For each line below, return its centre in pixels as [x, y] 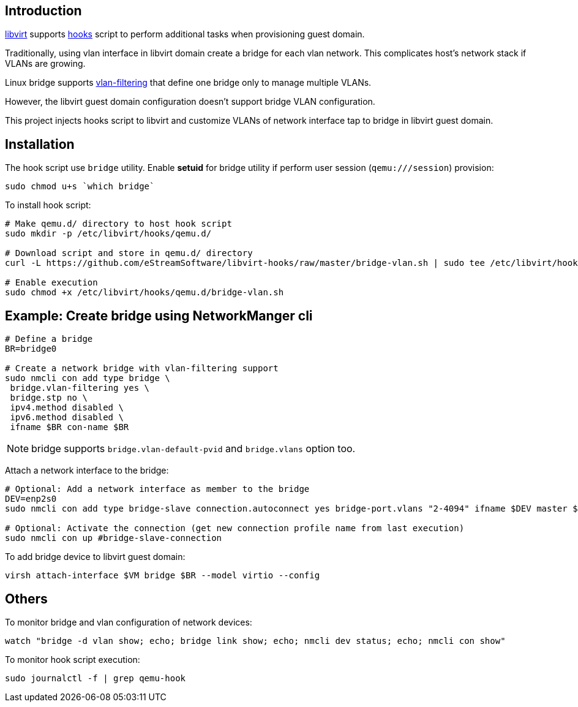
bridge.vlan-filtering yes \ [80, 388]
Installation [40, 144]
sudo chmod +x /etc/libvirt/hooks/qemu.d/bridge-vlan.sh [144, 293]
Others [26, 599]
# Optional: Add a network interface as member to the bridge [157, 489]
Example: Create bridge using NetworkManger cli [159, 316]
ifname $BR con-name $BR [69, 427]
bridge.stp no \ [49, 398]
